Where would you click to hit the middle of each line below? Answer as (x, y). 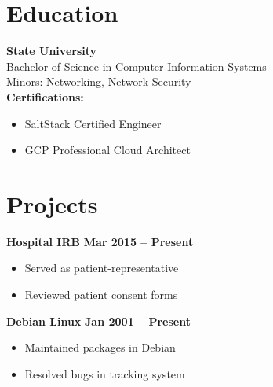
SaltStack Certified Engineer (93, 123)
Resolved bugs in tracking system (105, 373)
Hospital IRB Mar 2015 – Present (100, 241)
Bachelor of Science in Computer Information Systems (136, 66)
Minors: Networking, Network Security (99, 81)
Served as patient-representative (102, 268)
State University (52, 51)
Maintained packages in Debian (100, 347)
